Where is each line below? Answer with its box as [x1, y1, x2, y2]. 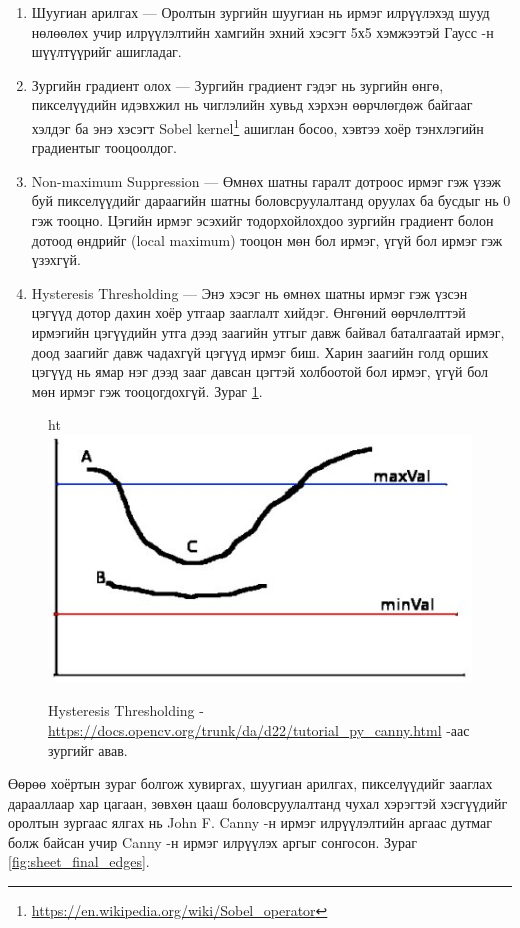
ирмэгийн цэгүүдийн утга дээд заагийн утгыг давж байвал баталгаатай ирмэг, [31, 321, 505, 342]
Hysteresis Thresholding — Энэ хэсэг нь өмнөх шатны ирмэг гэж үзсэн [31, 282, 468, 303]
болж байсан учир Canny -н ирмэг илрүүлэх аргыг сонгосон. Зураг [8, 831, 417, 852]
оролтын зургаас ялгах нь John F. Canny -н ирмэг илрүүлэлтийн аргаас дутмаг [8, 812, 493, 833]
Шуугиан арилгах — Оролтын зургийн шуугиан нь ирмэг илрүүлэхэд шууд [31, 2, 490, 22]
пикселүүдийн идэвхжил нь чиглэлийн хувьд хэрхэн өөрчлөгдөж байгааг [31, 94, 473, 115]
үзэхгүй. [31, 249, 81, 270]
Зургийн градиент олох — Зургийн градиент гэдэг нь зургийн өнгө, [31, 74, 444, 95]
